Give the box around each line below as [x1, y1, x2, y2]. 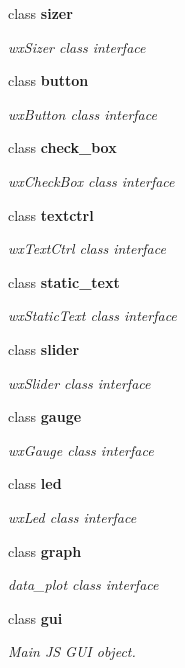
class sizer [8, 3, 73, 23]
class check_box [8, 137, 117, 158]
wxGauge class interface [8, 439, 154, 460]
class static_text [8, 271, 120, 292]
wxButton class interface [8, 103, 157, 124]
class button [8, 70, 89, 91]
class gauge [8, 406, 82, 427]
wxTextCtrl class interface [8, 238, 166, 259]
